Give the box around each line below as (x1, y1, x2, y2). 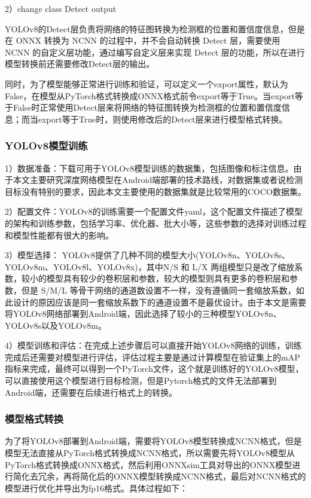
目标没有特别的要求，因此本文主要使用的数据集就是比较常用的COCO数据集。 (5, 185, 306, 197)
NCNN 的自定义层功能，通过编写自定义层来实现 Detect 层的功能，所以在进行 (5, 45, 305, 58)
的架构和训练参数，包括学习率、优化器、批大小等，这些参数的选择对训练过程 (5, 216, 306, 229)
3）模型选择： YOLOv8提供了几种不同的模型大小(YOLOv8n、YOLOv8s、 (5, 249, 290, 261)
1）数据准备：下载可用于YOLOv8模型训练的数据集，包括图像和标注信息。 (5, 161, 294, 174)
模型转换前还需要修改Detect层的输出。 (5, 57, 155, 70)
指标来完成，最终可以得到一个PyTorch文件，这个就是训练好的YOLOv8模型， (5, 362, 304, 375)
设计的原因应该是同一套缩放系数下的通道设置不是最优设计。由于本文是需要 (13, 295, 306, 308)
